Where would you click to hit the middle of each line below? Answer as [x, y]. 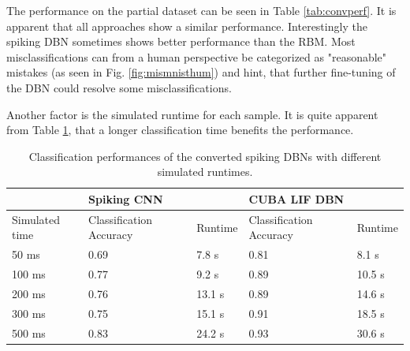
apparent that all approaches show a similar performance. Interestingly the [187, 26]
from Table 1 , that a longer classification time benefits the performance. [180, 130]
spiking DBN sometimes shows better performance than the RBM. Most [181, 41]
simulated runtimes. [205, 172]
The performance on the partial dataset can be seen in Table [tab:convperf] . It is [201, 10]
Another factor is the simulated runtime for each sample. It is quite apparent [192, 114]
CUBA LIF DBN [296, 198]
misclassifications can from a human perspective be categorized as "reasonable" [197, 56]
